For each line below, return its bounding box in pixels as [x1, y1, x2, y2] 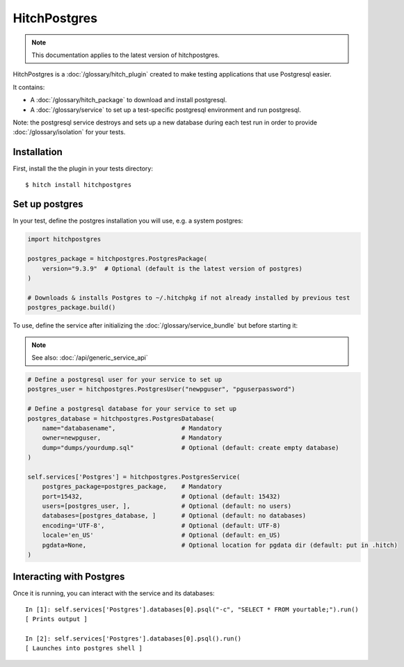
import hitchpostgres [27, 235, 102, 243]
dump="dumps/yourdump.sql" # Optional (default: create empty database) [42, 444, 340, 451]
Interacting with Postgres [13, 571, 125, 583]
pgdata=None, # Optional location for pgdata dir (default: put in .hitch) [42, 541, 398, 549]
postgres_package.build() [27, 303, 116, 312]
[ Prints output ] [25, 616, 88, 623]
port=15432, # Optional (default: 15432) [42, 492, 281, 500]
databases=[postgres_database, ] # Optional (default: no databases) [42, 512, 307, 520]
